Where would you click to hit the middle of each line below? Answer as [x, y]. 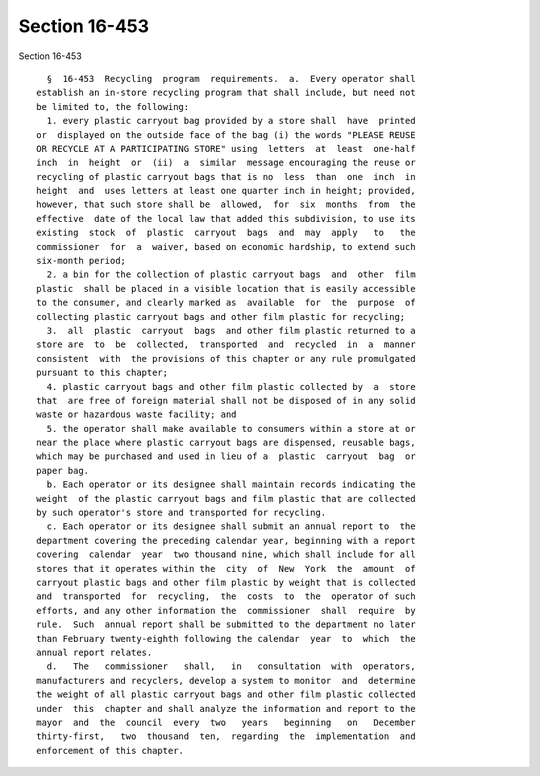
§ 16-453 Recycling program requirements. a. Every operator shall [231, 78]
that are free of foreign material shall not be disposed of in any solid [226, 400]
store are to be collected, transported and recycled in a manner [226, 344]
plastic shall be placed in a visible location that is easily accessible [226, 288]
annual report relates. [94, 652]
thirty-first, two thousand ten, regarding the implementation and [226, 736]
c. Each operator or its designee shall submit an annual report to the [231, 526]
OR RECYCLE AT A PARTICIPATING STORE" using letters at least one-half [226, 148]
